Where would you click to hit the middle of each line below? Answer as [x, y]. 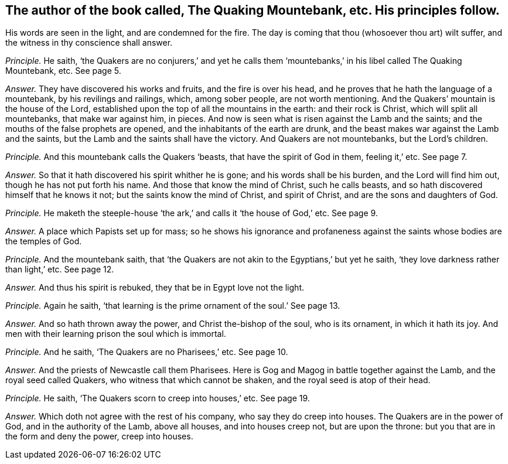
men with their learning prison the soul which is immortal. [116, 334]
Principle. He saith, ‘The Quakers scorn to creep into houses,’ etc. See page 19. [158, 398]
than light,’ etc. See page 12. [60, 269]
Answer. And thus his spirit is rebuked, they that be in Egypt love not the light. [155, 288]
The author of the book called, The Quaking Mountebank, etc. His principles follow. [253, 10]
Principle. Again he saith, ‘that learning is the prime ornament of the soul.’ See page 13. [173, 306]
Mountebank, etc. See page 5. [63, 71]
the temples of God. [44, 241]
